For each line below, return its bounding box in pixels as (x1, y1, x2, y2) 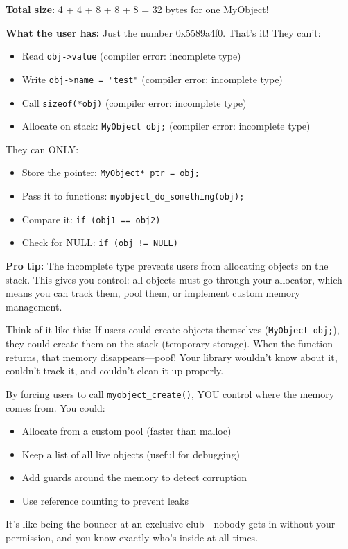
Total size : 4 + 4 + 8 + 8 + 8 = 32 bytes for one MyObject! (6, 2, 269, 16)
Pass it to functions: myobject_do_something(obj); (21, 189, 245, 203)
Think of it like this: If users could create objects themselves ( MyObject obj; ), (6, 322, 340, 337)
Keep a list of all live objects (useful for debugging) (21, 446, 240, 461)
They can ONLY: (6, 141, 79, 156)
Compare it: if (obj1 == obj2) (21, 211, 161, 226)
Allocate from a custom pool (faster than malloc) (21, 424, 232, 438)
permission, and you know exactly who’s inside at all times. (6, 530, 259, 545)
